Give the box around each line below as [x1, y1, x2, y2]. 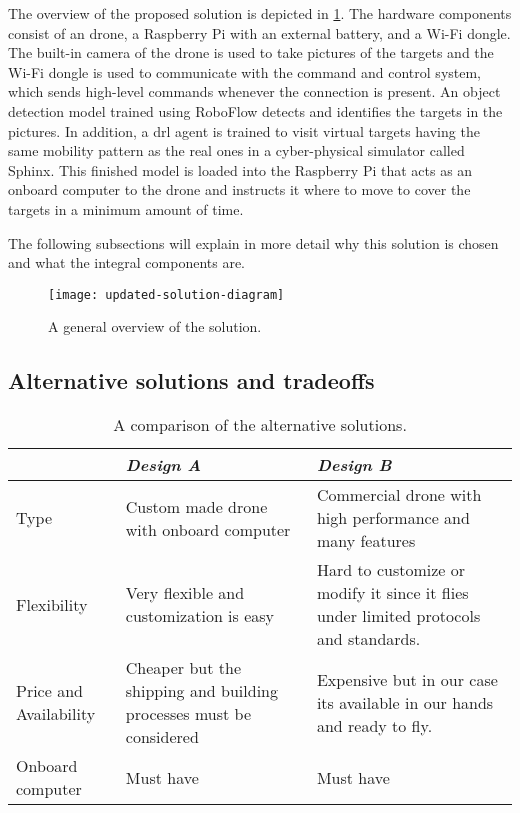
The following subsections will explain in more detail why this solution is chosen [8, 232, 499, 253]
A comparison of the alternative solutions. [113, 413, 407, 437]
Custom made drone [125, 494, 268, 518]
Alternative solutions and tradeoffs [8, 365, 375, 396]
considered [125, 725, 199, 749]
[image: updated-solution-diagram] [48, 287, 285, 302]
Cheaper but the [125, 656, 241, 680]
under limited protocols [316, 604, 481, 628]
